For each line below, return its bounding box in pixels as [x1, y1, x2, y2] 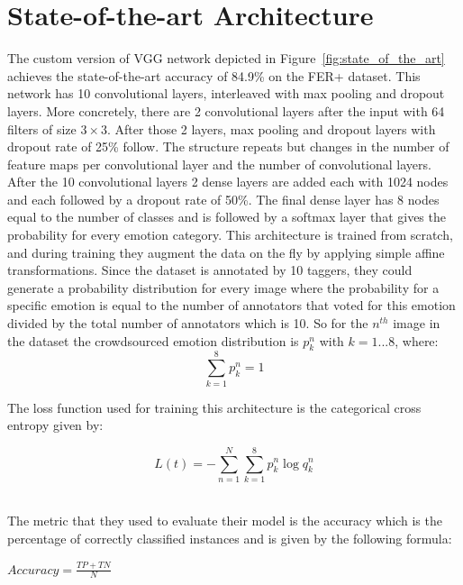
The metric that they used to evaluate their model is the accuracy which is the [7, 511, 442, 530]
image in [393, 314, 440, 333]
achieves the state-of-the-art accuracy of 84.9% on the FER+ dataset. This [7, 66, 421, 85]
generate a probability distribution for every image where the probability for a [7, 278, 440, 297]
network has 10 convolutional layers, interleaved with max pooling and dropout [7, 84, 445, 103]
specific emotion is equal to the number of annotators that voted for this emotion [7, 296, 456, 315]
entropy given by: [7, 416, 104, 434]
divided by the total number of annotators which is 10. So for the [7, 314, 368, 333]
